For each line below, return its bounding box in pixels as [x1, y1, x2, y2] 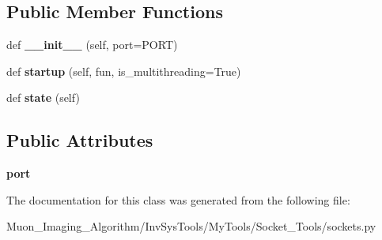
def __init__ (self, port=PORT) [6, 36, 178, 53]
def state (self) [6, 89, 80, 106]
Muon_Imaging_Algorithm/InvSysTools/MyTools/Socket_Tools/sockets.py [6, 218, 376, 234]
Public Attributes [6, 128, 153, 152]
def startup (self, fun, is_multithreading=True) [6, 62, 241, 79]
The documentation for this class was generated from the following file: [6, 191, 350, 208]
